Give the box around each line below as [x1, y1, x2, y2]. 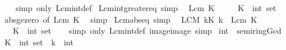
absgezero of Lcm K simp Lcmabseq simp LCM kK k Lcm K [4, 13, 257, 25]
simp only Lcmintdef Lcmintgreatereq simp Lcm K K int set [15, 2, 277, 13]
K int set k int [4, 35, 74, 48]
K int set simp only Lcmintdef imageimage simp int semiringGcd [12, 24, 281, 37]
